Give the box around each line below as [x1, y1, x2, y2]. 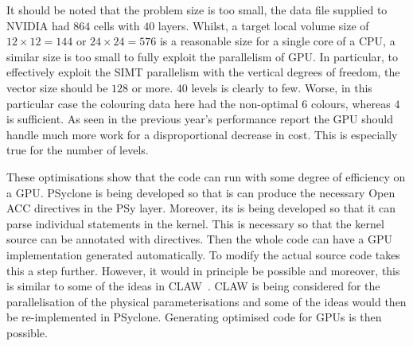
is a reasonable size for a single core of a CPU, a [159, 33, 395, 49]
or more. [131, 79, 173, 95]
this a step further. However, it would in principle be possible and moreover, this [6, 262, 400, 278]
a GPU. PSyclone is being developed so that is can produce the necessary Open [6, 184, 395, 200]
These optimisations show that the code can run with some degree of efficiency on [6, 168, 406, 185]
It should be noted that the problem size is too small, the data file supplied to [6, 2, 388, 17]
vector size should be [6, 79, 108, 95]
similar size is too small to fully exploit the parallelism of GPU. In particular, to [6, 48, 399, 64]
